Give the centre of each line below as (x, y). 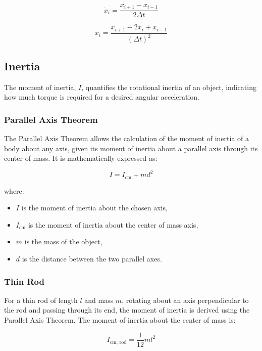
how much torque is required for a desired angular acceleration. (102, 97)
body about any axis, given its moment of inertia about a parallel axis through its (131, 148)
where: (14, 190)
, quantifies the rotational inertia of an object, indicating (169, 87)
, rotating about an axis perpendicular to (185, 300)
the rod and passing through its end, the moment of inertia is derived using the (127, 310)
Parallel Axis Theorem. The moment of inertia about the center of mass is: (120, 320)
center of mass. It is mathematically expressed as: (81, 158)
